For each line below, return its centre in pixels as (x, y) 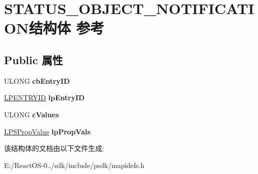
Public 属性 (34, 59)
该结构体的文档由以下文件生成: (54, 148)
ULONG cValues (32, 114)
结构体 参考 (67, 28)
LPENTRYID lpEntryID (44, 98)
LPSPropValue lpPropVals (47, 131)
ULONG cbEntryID (37, 80)
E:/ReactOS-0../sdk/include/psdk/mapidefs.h (74, 165)
